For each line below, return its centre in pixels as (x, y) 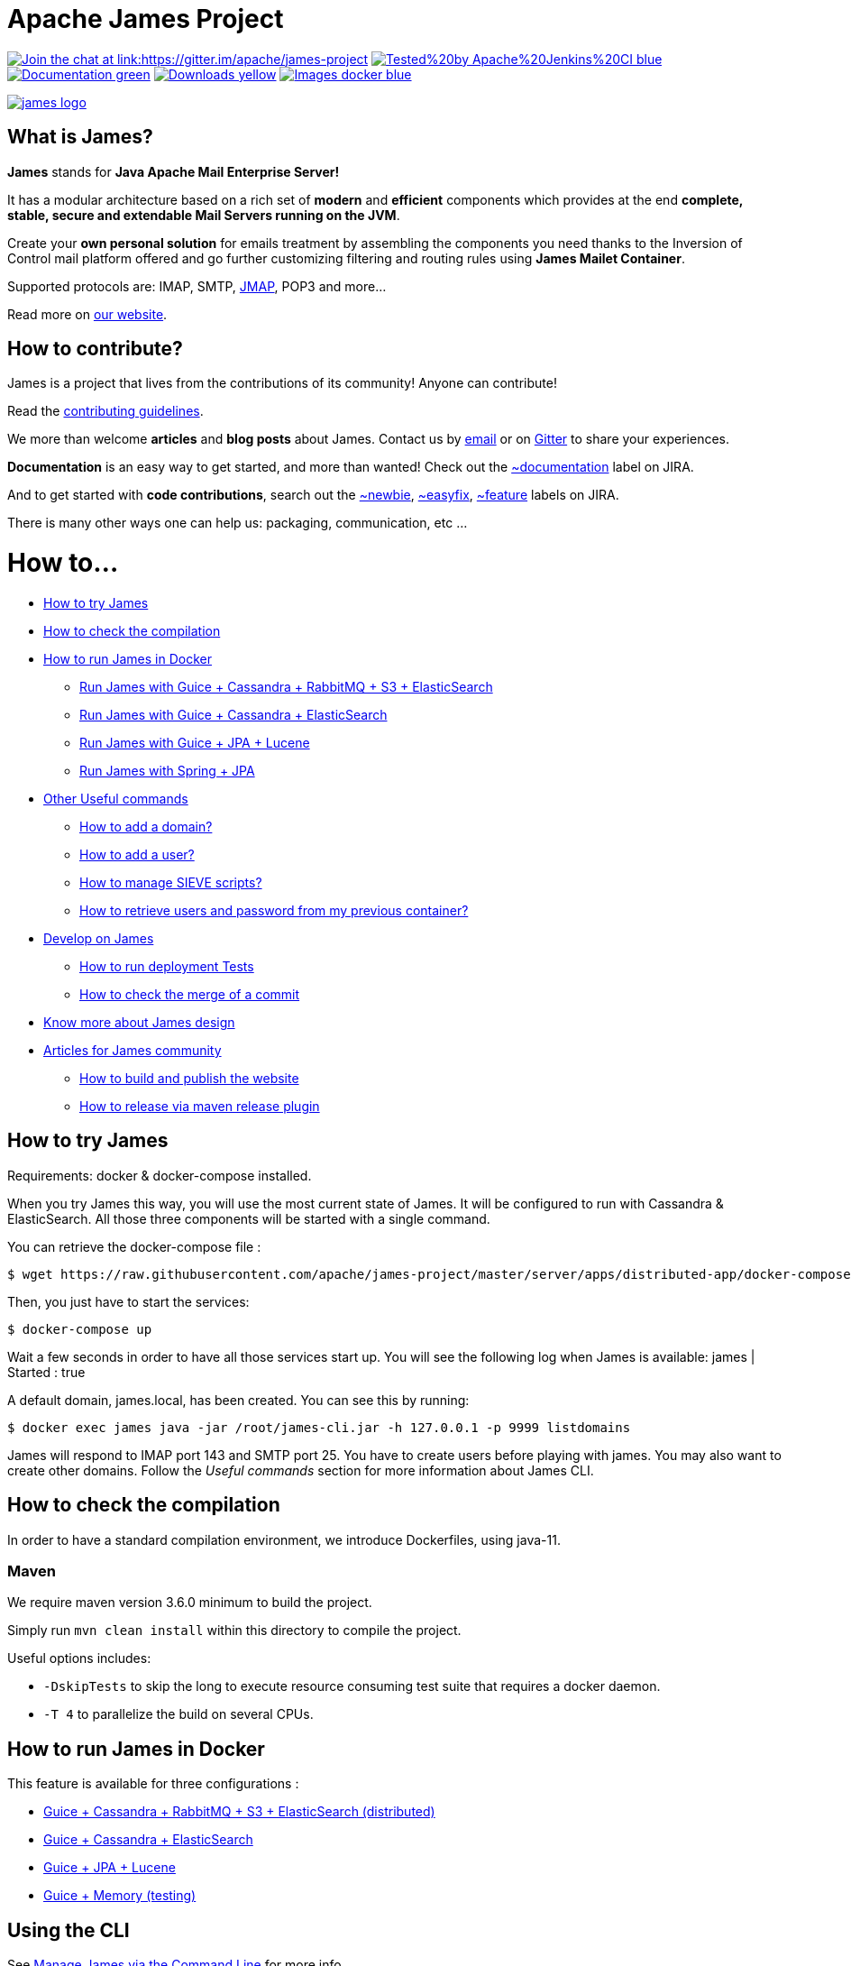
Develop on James (99, 938)
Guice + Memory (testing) (120, 1896)
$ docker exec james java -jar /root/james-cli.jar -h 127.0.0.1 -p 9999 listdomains (319, 1427)
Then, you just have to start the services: (128, 1301)
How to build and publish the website (189, 1078)
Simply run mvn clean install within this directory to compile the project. (234, 1631)
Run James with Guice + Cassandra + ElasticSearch (233, 714)
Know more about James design (139, 1022)
